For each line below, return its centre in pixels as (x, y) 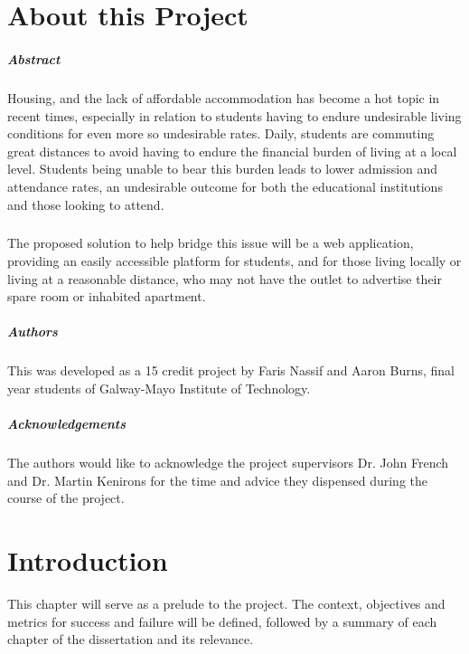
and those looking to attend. (86, 204)
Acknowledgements (67, 424)
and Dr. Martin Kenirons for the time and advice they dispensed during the (218, 480)
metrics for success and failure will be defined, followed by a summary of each (222, 621)
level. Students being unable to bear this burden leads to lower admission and (223, 169)
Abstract (34, 58)
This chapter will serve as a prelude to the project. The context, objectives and (226, 604)
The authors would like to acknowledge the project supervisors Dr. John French (228, 463)
